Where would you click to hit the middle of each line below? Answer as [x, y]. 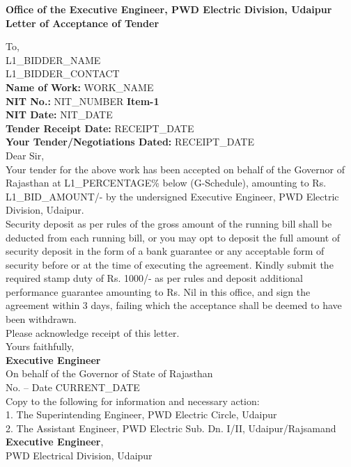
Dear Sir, [25, 155]
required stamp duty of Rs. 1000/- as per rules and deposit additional [154, 278]
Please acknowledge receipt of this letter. [93, 332]
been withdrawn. [41, 319]
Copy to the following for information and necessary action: [133, 401]
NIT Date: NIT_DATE [59, 114]
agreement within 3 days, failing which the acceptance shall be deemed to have [174, 305]
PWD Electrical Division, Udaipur [79, 455]
